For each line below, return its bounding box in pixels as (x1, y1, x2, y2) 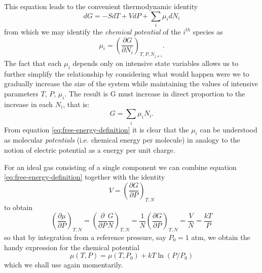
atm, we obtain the (191, 232, 250, 243)
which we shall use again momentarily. (4, 259, 123, 270)
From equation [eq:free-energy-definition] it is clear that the (4, 124, 189, 134)
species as (193, 26, 223, 37)
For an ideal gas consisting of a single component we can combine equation (4, 161, 237, 172)
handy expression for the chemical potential (4, 242, 140, 252)
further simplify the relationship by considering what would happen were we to (4, 68, 249, 79)
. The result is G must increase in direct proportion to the (64, 88, 245, 98)
